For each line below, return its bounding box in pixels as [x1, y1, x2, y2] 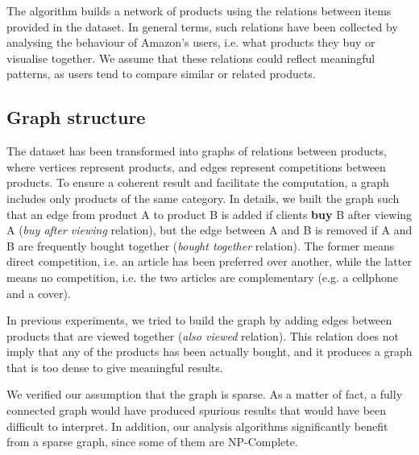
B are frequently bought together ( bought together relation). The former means [6, 237, 395, 254]
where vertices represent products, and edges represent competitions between [6, 158, 386, 175]
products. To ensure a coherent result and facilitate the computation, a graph [6, 174, 389, 191]
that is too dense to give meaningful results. [6, 358, 223, 375]
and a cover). [6, 284, 71, 301]
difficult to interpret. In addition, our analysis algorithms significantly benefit [6, 417, 388, 434]
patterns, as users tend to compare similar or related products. [6, 65, 316, 82]
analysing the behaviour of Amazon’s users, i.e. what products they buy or [6, 34, 375, 51]
